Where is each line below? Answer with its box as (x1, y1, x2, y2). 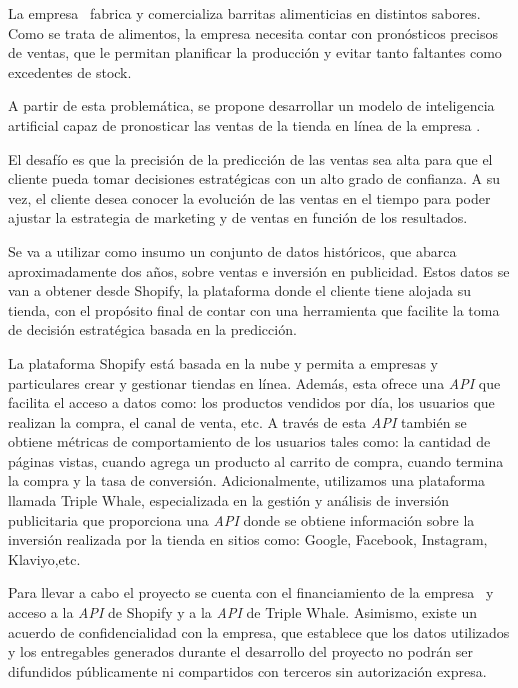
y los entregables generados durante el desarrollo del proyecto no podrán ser (8, 641, 474, 662)
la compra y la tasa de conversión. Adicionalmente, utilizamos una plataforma (8, 470, 486, 491)
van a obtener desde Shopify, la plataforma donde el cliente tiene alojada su (8, 280, 472, 301)
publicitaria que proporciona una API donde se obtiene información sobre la (8, 509, 475, 530)
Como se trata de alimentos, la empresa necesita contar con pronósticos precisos (8, 22, 498, 43)
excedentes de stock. (8, 61, 132, 82)
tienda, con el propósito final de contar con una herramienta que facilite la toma (8, 299, 500, 320)
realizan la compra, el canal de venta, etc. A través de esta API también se (8, 411, 467, 432)
